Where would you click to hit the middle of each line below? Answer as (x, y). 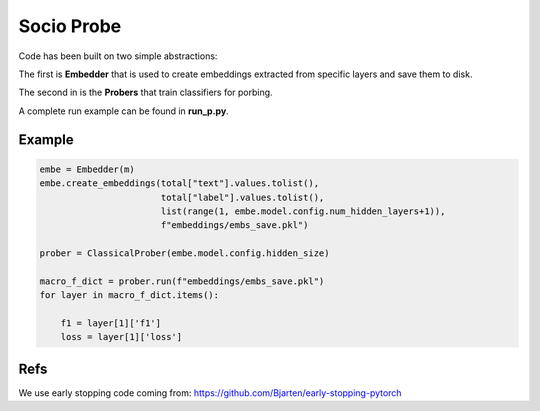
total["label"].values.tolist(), (242, 197)
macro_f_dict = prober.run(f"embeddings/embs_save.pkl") (182, 281)
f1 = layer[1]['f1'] (111, 323)
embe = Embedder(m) (87, 169)
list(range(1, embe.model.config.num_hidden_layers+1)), (303, 211)
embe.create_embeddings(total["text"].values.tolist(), (179, 183)
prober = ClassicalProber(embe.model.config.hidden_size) (184, 253)
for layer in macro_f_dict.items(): (129, 295)
